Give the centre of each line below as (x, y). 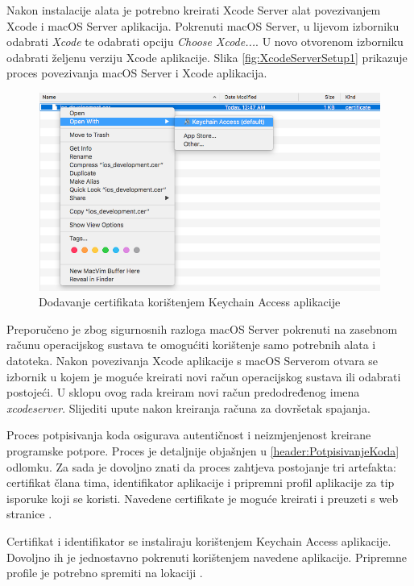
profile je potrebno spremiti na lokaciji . (105, 573)
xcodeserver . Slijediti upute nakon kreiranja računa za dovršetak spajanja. (188, 407)
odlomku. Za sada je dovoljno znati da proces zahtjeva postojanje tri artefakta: (201, 466)
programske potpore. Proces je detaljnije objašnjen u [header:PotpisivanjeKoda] (203, 450)
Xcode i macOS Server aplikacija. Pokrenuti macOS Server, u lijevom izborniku (203, 25)
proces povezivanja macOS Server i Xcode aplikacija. (137, 73)
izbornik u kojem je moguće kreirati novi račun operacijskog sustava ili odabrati (204, 376)
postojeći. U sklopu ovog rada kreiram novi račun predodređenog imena (183, 392)
